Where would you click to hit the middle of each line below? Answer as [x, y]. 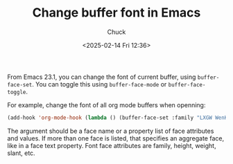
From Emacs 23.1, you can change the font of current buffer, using [102, 77]
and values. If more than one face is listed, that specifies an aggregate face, [115, 138]
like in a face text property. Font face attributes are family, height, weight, [112, 145]
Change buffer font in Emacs [116, 13]
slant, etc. [21, 153]
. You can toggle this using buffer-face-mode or [100, 84]
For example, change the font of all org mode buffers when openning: [106, 104]
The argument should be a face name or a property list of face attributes [111, 131]
